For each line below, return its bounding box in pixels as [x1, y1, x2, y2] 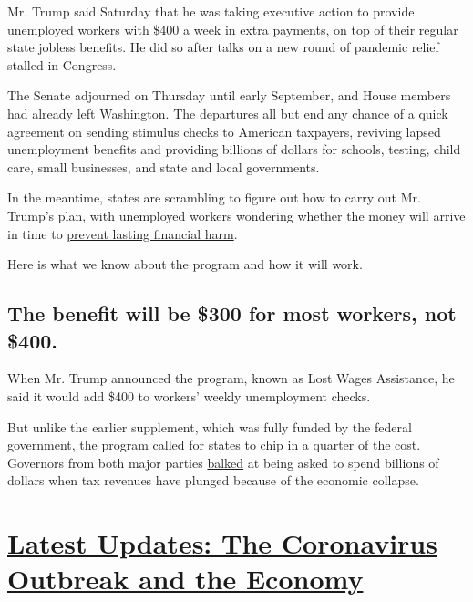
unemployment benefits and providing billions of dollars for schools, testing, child [7, 140, 461, 159]
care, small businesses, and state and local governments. [7, 157, 320, 176]
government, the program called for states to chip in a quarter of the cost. [7, 435, 421, 454]
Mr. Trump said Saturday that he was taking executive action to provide [7, 2, 415, 20]
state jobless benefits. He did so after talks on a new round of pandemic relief [7, 37, 439, 57]
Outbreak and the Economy [7, 560, 364, 597]
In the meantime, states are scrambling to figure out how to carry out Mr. [7, 188, 421, 207]
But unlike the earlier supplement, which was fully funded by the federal [7, 417, 412, 436]
